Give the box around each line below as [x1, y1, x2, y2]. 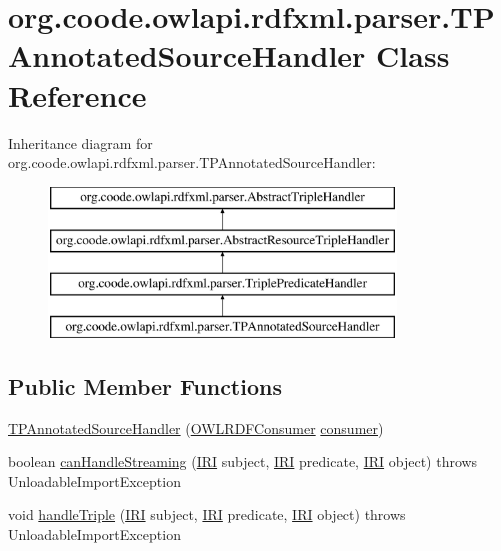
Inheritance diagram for [8, 132, 153, 153]
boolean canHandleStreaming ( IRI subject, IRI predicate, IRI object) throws [8, 451, 478, 472]
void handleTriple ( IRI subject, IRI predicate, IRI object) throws [8, 504, 406, 525]
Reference [8, 74, 147, 115]
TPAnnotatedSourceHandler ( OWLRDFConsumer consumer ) [8, 417, 384, 438]
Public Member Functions [8, 370, 282, 401]
